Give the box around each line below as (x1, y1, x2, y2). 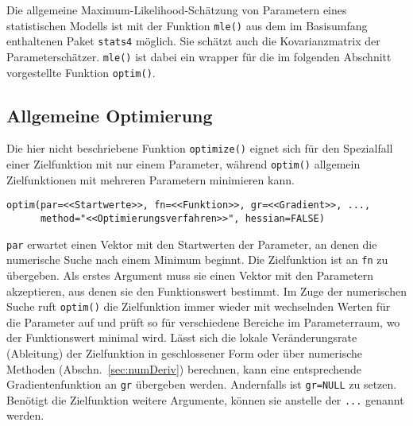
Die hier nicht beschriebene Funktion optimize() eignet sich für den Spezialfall (6, 140, 393, 157)
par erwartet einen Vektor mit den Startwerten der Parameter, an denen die (6, 235, 377, 252)
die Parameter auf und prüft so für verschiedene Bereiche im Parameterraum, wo (6, 313, 400, 330)
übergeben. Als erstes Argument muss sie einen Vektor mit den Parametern (6, 266, 374, 283)
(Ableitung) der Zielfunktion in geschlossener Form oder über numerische (6, 344, 362, 361)
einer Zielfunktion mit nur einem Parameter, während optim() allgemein (6, 156, 361, 172)
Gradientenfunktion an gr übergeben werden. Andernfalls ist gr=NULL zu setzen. (6, 376, 397, 393)
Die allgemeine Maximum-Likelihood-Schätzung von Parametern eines (6, 2, 347, 17)
